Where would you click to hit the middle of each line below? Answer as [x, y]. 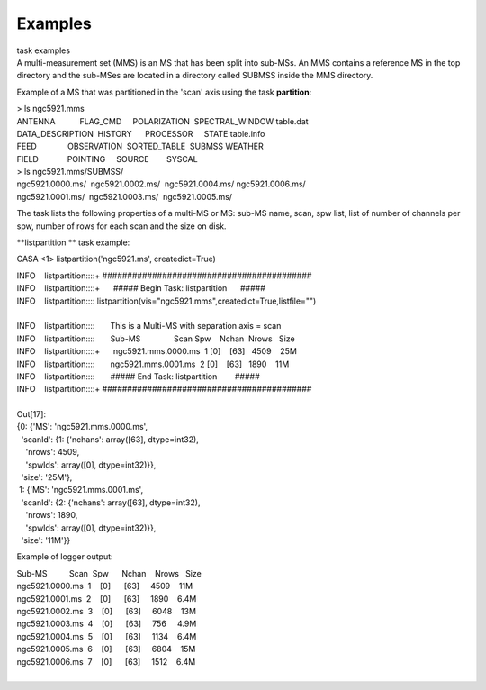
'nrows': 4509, [53, 452]
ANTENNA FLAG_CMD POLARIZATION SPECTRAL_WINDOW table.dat [163, 121]
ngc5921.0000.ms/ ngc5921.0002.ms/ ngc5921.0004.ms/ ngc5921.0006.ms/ [161, 184]
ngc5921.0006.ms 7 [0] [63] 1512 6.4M [106, 661]
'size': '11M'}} [46, 540]
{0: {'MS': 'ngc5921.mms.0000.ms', [82, 427]
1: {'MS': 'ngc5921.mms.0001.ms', [81, 490]
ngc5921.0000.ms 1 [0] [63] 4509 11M [105, 586]
